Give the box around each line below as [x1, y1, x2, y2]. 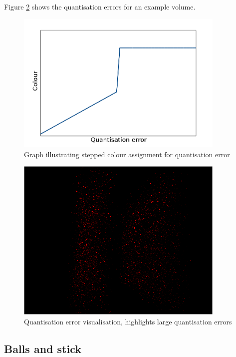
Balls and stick [4, 340, 81, 356]
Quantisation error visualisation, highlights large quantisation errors [24, 316, 232, 326]
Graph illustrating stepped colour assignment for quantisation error [24, 149, 230, 159]
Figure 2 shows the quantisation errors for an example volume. [4, 2, 196, 12]
